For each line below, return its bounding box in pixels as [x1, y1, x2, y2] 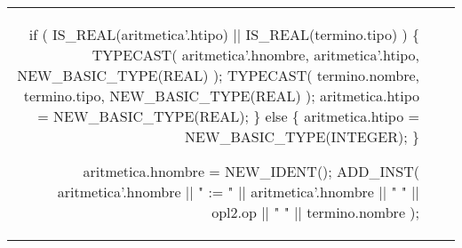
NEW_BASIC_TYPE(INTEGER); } [185, 126, 419, 147]
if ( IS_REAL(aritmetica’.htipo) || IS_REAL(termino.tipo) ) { [28, 24, 419, 44]
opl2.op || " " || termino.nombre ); [211, 202, 419, 222]
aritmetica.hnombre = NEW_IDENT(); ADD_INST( [83, 161, 419, 181]
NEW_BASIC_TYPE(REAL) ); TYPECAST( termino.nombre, [17, 65, 419, 85]
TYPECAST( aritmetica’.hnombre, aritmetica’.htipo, [92, 44, 419, 65]
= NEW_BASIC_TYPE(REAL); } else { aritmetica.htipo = [37, 106, 419, 126]
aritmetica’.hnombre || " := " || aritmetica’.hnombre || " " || [57, 181, 419, 202]
